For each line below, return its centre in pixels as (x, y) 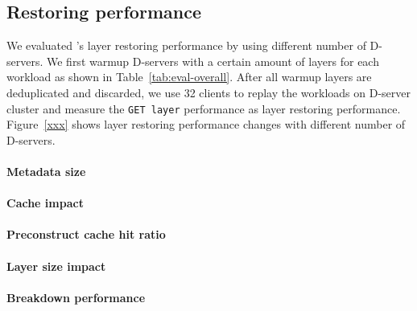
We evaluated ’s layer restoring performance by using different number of (186, 45)
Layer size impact (56, 266)
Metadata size (46, 172)
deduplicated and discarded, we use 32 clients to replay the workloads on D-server (209, 92)
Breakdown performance (76, 297)
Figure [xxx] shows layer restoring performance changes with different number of (206, 124)
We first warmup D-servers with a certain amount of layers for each (213, 61)
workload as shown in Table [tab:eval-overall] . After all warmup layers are (189, 77)
